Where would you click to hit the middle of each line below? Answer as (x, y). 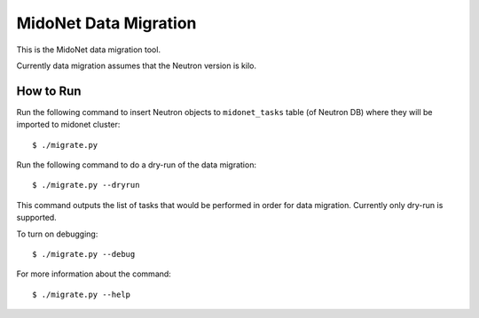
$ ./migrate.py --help (82, 294)
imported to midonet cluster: (68, 125)
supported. (36, 218)
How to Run (49, 91)
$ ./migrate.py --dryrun (86, 185)
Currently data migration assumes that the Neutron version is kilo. (137, 66)
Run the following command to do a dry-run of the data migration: (137, 165)
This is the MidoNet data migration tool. (89, 50)
